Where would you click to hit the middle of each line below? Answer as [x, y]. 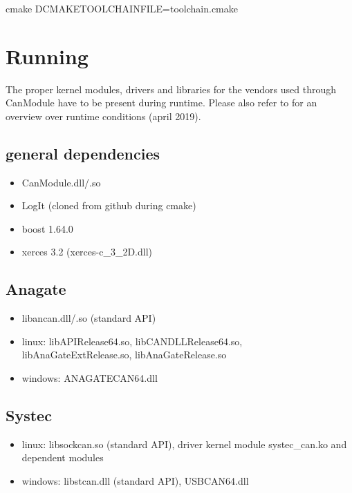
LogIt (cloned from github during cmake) [109, 205]
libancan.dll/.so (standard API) [89, 318]
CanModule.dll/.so [61, 182]
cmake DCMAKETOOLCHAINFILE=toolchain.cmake [122, 8]
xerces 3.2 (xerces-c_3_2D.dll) [87, 252]
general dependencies [83, 153]
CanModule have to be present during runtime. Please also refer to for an [161, 103]
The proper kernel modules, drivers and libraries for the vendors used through [171, 89]
